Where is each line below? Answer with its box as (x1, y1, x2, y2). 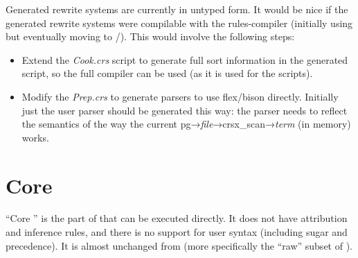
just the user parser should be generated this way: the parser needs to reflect (21, 103, 348, 117)
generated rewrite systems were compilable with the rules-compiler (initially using (6, 15, 353, 30)
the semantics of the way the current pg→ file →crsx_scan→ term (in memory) (21, 117, 351, 131)
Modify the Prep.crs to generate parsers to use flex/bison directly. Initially (21, 89, 339, 103)
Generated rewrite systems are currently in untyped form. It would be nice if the (6, 2, 348, 16)
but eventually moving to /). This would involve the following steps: (6, 29, 295, 44)
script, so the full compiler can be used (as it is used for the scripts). (21, 66, 313, 80)
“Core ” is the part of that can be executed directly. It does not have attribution (6, 211, 348, 225)
